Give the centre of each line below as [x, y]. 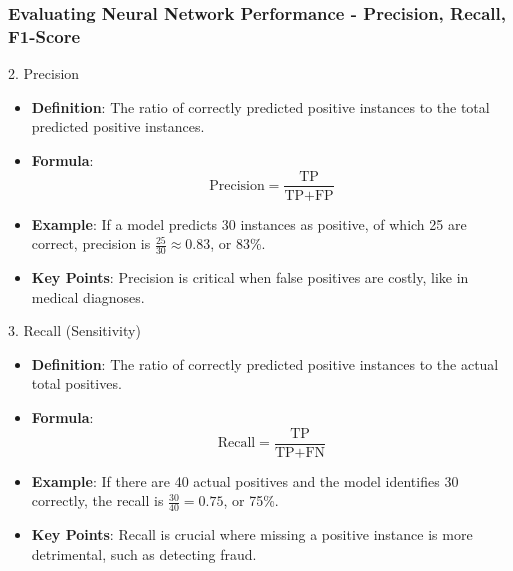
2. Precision [44, 73]
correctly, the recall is [97, 500]
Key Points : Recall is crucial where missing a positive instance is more [252, 534]
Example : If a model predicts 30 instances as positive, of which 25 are [249, 223]
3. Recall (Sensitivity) [74, 330]
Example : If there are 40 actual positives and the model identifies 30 [245, 480]
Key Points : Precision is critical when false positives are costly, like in [250, 277]
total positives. [76, 383]
